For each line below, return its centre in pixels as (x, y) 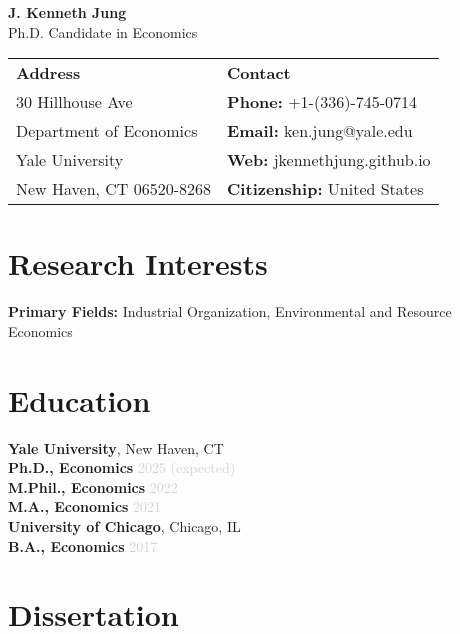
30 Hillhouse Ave (74, 102)
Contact (259, 73)
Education (79, 399)
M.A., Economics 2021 (85, 506)
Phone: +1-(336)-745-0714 (322, 102)
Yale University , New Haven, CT (116, 447)
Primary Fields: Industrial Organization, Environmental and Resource (230, 311)
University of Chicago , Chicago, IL (124, 526)
